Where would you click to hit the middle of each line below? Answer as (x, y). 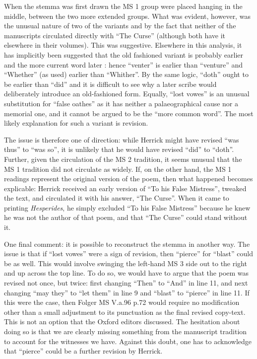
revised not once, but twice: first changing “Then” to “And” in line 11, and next (126, 283)
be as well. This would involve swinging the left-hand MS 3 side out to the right (126, 263)
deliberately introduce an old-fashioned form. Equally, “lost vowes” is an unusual (127, 94)
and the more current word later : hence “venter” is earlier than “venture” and (124, 64)
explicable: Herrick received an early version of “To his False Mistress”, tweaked (125, 188)
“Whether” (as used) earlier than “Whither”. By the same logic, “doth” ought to (126, 74)
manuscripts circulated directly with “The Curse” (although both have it (115, 35)
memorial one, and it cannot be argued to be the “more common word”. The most (129, 113)
